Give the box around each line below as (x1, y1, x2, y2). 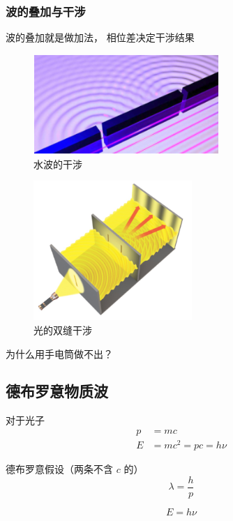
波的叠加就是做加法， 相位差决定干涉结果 (6, 30, 195, 45)
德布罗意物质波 (6, 380, 108, 402)
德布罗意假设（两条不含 (6, 462, 113, 476)
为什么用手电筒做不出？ (6, 346, 113, 361)
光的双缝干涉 (33, 322, 92, 337)
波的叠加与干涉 (6, 2, 86, 20)
